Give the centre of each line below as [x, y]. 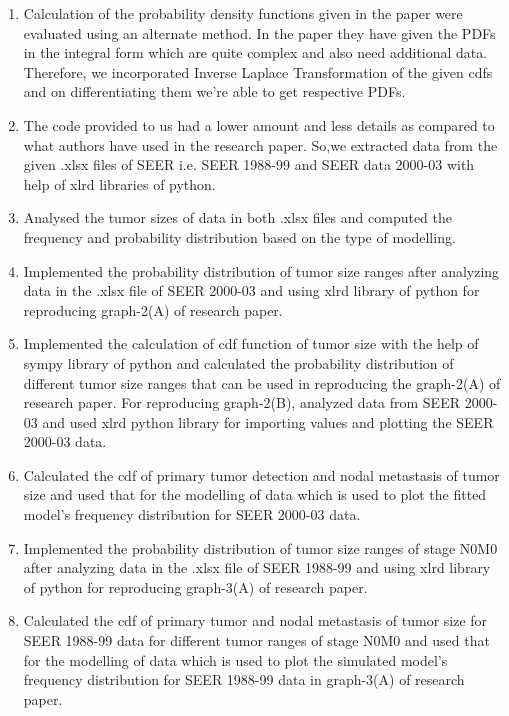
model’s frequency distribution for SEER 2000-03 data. [192, 514]
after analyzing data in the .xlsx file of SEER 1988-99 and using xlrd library [257, 567]
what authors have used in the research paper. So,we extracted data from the [260, 144]
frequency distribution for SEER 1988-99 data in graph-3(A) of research [244, 679]
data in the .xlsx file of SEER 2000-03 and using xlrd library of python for [251, 290]
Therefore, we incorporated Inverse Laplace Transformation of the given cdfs [258, 71]
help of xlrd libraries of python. [119, 183]
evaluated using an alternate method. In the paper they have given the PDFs [259, 32]
